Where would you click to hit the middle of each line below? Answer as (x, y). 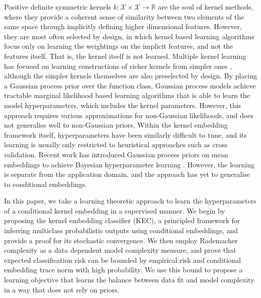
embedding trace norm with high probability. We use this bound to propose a (123, 270)
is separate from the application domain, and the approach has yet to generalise (127, 174)
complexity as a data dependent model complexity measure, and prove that (120, 250)
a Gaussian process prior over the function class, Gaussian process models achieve (130, 85)
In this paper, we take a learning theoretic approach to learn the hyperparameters (130, 201)
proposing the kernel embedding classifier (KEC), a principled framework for (122, 220)
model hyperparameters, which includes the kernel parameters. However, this (123, 105)
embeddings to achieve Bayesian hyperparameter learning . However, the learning (129, 164)
